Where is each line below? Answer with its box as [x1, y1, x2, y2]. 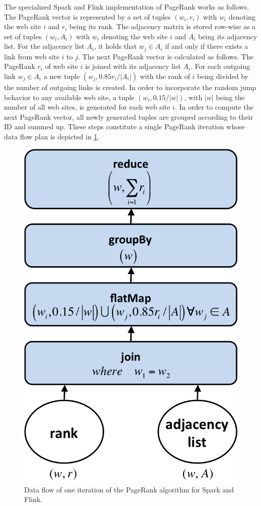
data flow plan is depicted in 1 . [4, 131, 100, 141]
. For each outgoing [190, 61, 250, 71]
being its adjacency [198, 31, 257, 41]
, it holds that [94, 41, 137, 51]
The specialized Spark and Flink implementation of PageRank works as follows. [4, 2, 249, 12]
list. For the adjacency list [4, 41, 84, 51]
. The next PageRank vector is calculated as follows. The [78, 51, 253, 61]
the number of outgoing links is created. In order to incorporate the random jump [4, 82, 256, 93]
